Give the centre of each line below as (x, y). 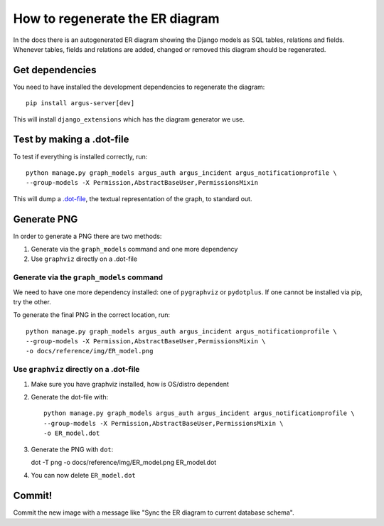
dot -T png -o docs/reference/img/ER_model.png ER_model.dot (124, 462)
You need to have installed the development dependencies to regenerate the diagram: (139, 87)
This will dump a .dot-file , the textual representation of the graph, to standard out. (133, 198)
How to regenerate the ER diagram (116, 18)
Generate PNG (46, 219)
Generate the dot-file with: (70, 397)
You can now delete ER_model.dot (84, 476)
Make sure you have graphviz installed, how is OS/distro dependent (130, 384)
